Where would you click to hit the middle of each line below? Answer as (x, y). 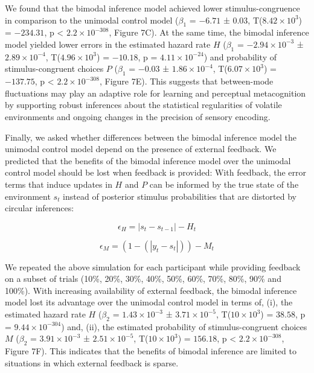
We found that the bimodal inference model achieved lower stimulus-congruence (152, 8)
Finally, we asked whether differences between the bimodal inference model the (151, 137)
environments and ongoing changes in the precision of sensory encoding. (138, 116)
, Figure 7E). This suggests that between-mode (186, 81)
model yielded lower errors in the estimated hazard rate (108, 44)
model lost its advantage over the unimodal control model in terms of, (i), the (149, 302)
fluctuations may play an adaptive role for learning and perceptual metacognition (155, 93)
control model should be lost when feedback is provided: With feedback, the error (155, 172)
